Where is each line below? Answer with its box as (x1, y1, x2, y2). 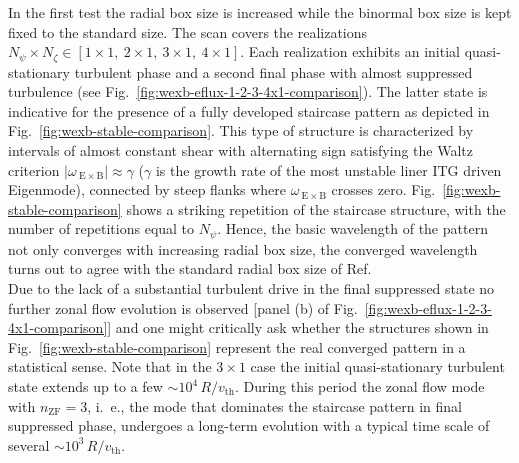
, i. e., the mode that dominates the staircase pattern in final (87, 395, 462, 416)
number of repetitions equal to (8, 218, 195, 239)
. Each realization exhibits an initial (240, 41, 460, 62)
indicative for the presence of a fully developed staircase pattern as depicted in (8, 100, 490, 121)
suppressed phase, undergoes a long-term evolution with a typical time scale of (8, 415, 490, 436)
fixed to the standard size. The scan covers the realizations (8, 21, 368, 42)
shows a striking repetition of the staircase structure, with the (126, 198, 506, 219)
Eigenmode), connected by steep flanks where (8, 179, 287, 200)
